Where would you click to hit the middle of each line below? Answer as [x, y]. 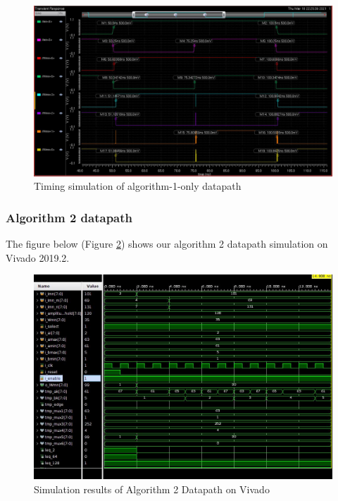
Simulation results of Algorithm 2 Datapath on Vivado [152, 489]
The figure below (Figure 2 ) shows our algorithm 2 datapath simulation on [167, 244]
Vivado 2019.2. [38, 257]
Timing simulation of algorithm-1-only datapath [138, 186]
